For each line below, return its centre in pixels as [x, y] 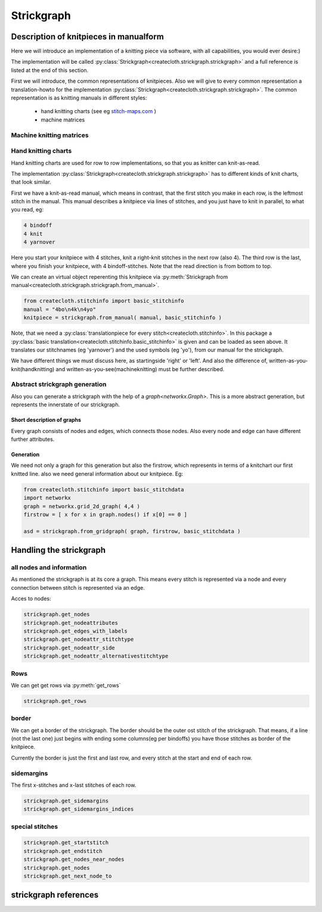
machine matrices [63, 120]
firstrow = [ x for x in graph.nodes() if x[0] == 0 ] [105, 514]
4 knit [33, 234]
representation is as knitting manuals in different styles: [79, 98]
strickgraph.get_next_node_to [68, 876]
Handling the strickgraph [58, 550]
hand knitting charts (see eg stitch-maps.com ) [98, 111]
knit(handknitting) [33, 369]
